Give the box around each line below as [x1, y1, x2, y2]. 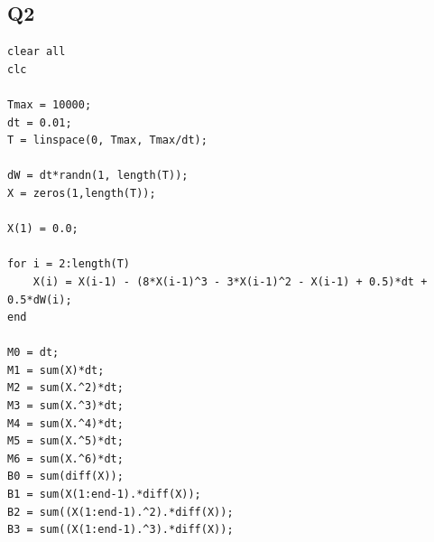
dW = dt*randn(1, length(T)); [7, 169, 189, 182]
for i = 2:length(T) [7, 257, 131, 271]
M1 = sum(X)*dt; [7, 363, 105, 377]
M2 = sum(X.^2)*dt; [7, 381, 124, 395]
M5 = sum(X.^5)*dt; [7, 435, 124, 448]
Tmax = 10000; [7, 98, 92, 111]
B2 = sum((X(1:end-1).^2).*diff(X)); [7, 505, 234, 519]
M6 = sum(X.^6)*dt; [7, 452, 124, 465]
